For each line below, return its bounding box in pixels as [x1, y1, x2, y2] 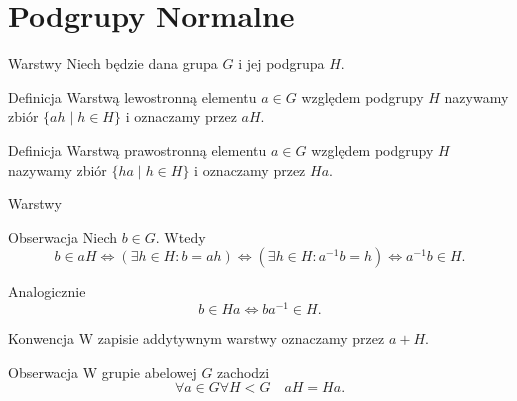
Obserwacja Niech [8, 226, 118, 247]
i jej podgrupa [238, 53, 325, 74]
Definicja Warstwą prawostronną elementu [8, 139, 267, 160]
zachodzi [217, 361, 270, 382]
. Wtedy [155, 226, 206, 247]
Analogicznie [8, 281, 86, 302]
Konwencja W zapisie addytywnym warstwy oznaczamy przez [8, 327, 385, 348]
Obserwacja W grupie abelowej [8, 361, 197, 382]
